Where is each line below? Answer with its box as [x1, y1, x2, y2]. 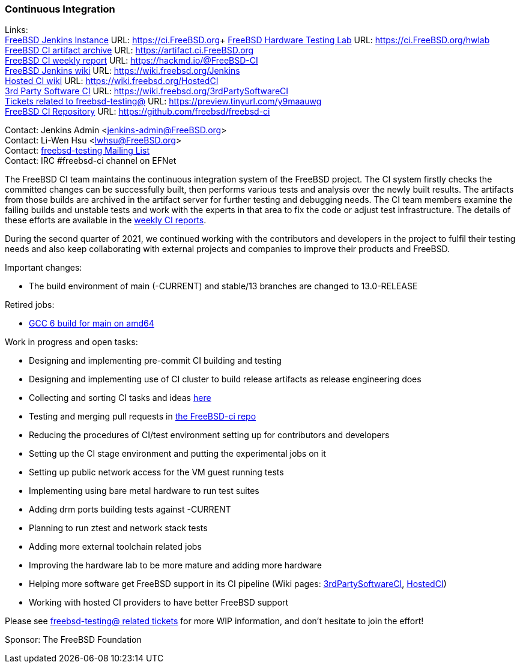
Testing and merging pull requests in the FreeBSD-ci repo [29, 411, 256, 422]
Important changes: [5, 262, 82, 273]
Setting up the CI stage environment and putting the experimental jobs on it [29, 448, 326, 459]
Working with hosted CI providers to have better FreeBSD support [29, 597, 289, 608]
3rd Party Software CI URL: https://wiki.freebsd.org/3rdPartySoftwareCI [5, 86, 289, 97]
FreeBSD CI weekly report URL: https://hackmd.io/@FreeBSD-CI [5, 55, 258, 66]
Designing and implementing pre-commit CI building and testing [29, 355, 282, 366]
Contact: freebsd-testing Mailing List [5, 145, 150, 156]
